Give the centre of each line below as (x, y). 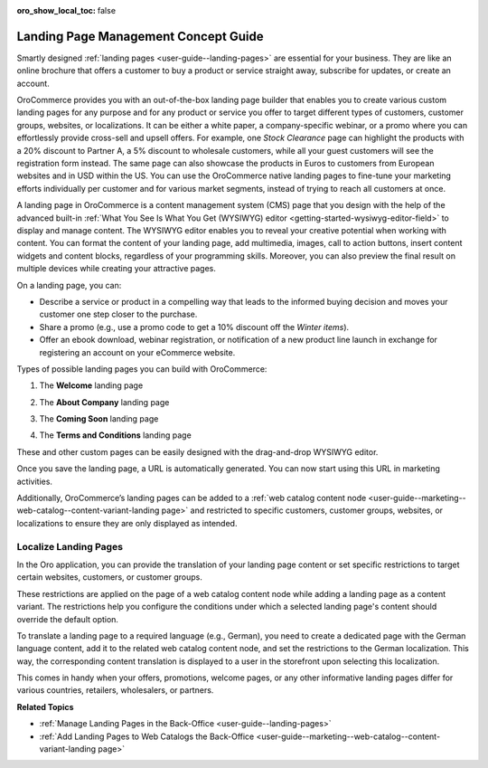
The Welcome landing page (91, 385)
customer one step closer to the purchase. (118, 314)
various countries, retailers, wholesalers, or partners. (115, 690)
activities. (35, 481)
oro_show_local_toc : (56, 10)
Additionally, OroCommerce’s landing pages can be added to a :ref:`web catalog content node (192, 498)
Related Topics (45, 706)
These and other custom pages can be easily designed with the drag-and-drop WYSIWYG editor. (197, 451)
